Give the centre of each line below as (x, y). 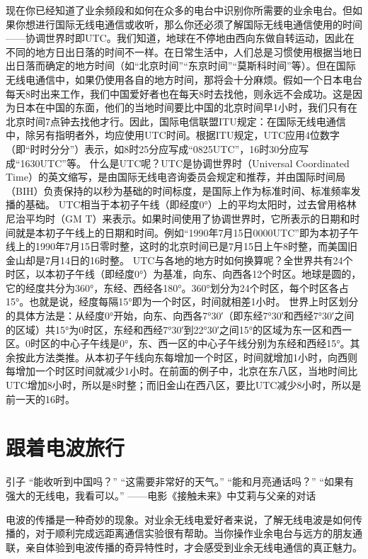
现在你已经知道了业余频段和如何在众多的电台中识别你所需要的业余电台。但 (179, 10)
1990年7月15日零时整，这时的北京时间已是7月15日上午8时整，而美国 (191, 246)
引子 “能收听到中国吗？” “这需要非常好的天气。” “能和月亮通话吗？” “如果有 (180, 481)
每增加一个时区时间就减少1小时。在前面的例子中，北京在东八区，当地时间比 (182, 371)
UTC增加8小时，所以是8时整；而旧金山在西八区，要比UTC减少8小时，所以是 (184, 385)
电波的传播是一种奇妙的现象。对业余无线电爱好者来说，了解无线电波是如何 (179, 519)
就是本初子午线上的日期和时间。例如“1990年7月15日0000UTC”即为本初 (177, 232)
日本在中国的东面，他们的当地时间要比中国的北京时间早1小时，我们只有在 (186, 107)
